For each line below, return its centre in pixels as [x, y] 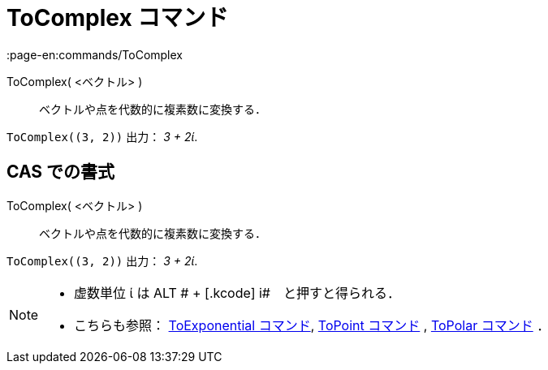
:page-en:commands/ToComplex [95, 54]
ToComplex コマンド [118, 18]
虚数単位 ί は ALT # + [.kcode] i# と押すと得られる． [237, 293]
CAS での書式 [61, 172]
